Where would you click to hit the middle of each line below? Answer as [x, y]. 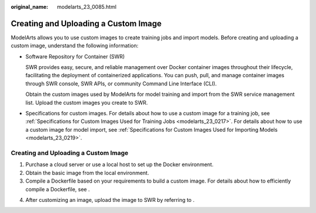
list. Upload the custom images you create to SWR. [87, 102]
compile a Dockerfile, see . [58, 189]
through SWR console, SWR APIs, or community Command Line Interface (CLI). [121, 83]
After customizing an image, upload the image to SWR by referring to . [110, 200]
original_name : [30, 7]
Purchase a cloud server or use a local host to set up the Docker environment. [119, 164]
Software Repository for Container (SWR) [75, 56]
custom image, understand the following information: [75, 46]
